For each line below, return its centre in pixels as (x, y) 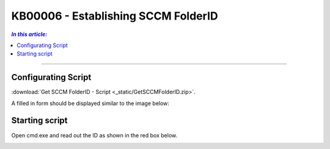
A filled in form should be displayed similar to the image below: (90, 103)
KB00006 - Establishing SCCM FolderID (115, 16)
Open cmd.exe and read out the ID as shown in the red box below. (94, 135)
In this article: (29, 34)
